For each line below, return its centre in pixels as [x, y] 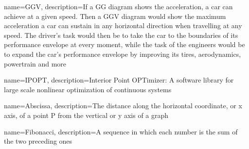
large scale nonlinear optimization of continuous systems [88, 89]
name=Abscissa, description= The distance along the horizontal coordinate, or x [123, 106]
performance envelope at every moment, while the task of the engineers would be [124, 44]
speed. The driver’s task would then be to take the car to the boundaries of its [121, 35]
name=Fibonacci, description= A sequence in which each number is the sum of [121, 131]
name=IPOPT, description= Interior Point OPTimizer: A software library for [119, 80]
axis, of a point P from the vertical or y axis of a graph [86, 115]
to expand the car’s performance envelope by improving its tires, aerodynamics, [123, 54]
